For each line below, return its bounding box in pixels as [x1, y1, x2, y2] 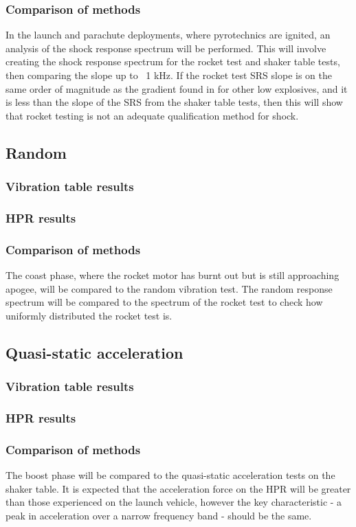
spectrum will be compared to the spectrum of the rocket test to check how [5, 295, 323, 309]
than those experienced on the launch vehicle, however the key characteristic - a [5, 495, 342, 509]
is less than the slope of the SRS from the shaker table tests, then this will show [5, 95, 343, 109]
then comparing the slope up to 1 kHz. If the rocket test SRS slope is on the [5, 68, 332, 82]
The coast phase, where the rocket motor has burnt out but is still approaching [5, 268, 340, 282]
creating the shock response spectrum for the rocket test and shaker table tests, [5, 54, 340, 69]
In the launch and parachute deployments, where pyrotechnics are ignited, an [5, 27, 331, 42]
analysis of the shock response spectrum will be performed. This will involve [5, 41, 326, 55]
